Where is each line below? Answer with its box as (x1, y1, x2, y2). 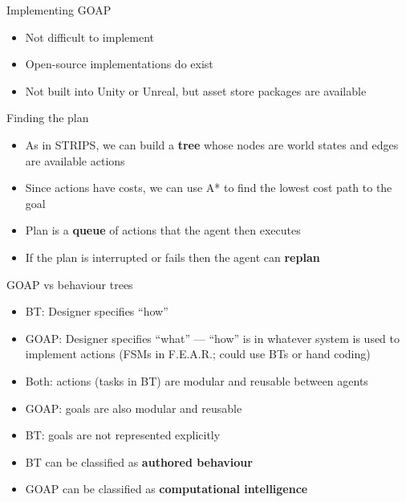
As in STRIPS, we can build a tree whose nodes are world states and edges (25, 136, 399, 153)
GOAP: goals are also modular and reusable (25, 399, 242, 416)
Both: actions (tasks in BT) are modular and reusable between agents (25, 372, 368, 389)
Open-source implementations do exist (25, 55, 213, 72)
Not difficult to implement (25, 28, 155, 45)
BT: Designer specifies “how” (25, 303, 168, 320)
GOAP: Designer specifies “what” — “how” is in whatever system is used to (25, 329, 400, 346)
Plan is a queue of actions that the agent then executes (25, 222, 301, 239)
